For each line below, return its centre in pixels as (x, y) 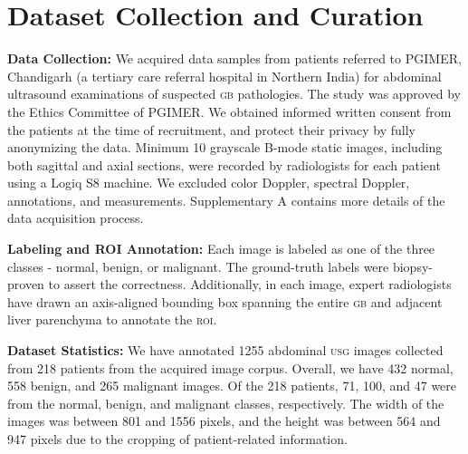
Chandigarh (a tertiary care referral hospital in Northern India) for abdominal (224, 76)
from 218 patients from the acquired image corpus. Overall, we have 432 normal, (230, 367)
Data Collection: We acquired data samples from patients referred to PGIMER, (234, 58)
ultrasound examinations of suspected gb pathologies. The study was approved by (234, 94)
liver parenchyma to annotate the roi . (112, 319)
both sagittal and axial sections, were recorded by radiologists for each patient (224, 164)
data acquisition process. (76, 218)
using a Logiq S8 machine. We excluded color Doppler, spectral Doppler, (209, 183)
